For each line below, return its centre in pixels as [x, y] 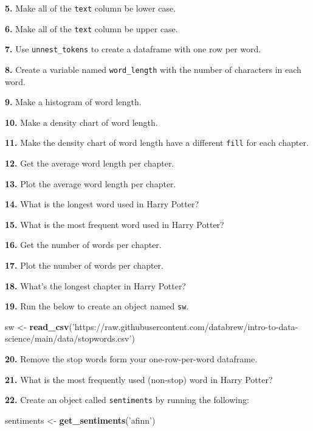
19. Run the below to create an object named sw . [97, 306]
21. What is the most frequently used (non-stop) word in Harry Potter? [139, 379]
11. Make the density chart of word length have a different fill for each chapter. [157, 143]
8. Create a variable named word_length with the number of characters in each [153, 69]
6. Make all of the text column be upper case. [91, 28]
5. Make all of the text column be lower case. [91, 8]
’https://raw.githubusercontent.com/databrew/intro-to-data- [185, 326]
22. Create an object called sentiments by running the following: [127, 400]
